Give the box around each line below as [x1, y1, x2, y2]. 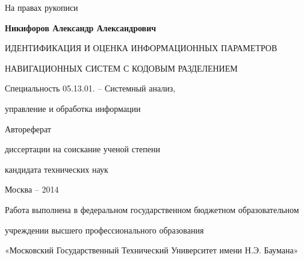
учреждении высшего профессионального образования [5, 223, 204, 236]
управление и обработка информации [5, 102, 141, 114]
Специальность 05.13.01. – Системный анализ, [5, 82, 176, 94]
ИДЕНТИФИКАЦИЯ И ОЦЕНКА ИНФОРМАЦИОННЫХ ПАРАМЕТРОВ [5, 42, 278, 54]
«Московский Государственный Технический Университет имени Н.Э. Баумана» [5, 244, 299, 256]
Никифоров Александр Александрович [5, 21, 157, 34]
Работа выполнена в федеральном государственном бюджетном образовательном [5, 203, 299, 215]
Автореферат [5, 122, 51, 135]
